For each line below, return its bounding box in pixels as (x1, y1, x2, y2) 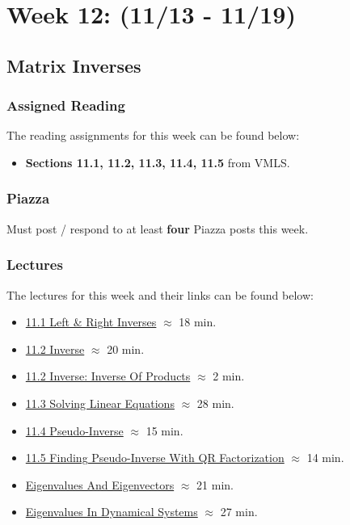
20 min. (107, 340, 145, 357)
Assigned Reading (6, 95, 125, 115)
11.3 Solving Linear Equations (25, 394, 175, 411)
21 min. (196, 476, 234, 493)
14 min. (306, 449, 344, 466)
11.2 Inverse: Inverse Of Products (25, 367, 191, 384)
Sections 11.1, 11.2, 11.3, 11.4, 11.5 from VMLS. (25, 153, 290, 170)
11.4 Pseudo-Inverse (25, 422, 124, 439)
